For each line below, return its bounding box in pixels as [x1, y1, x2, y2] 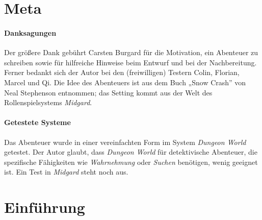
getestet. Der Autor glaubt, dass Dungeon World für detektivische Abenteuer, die [4, 146, 257, 157]
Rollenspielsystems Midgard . [4, 97, 92, 108]
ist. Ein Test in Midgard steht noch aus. [4, 166, 128, 177]
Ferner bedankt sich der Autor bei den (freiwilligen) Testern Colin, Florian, [4, 67, 240, 78]
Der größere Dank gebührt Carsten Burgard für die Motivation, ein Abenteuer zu [4, 47, 258, 58]
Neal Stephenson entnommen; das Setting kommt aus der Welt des [4, 87, 213, 97]
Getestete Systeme [4, 117, 71, 128]
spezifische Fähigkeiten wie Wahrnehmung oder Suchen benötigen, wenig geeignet [4, 156, 258, 167]
